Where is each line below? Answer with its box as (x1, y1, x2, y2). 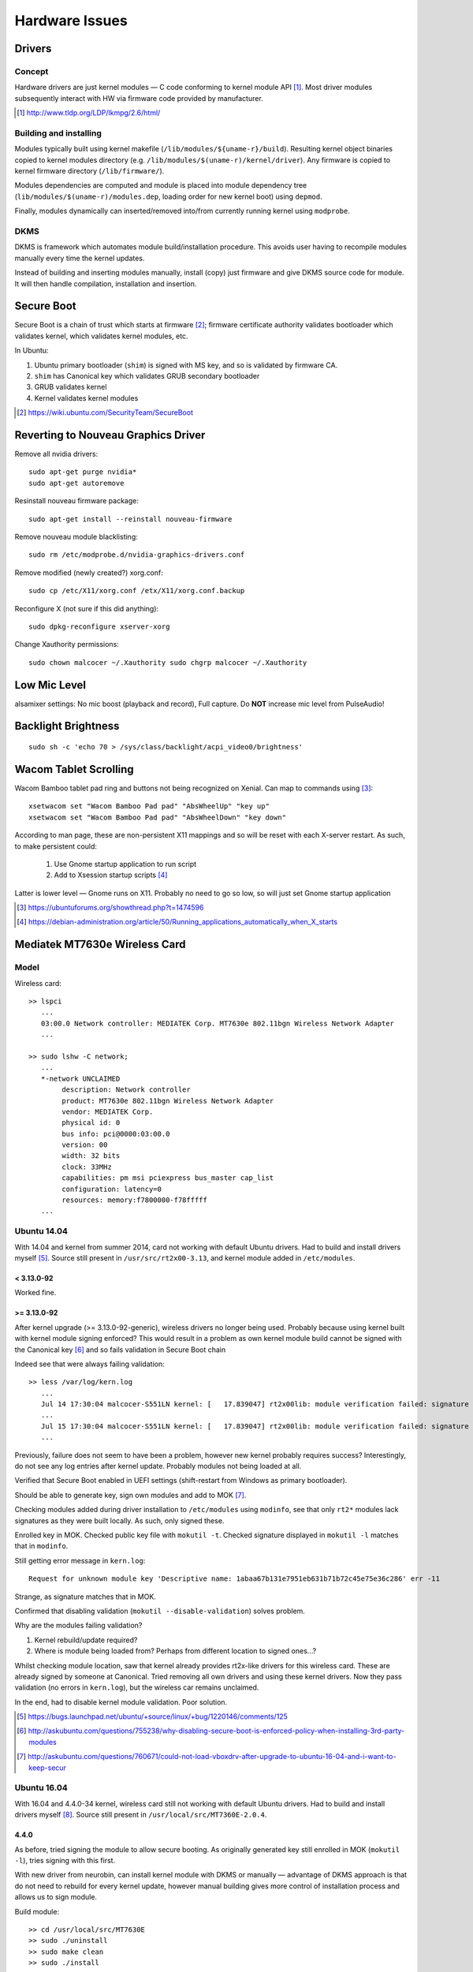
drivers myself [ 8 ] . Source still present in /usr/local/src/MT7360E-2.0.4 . (14, 1810, 267, 1820)
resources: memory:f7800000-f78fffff (61, 1196, 208, 1204)
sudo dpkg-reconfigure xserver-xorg (28, 622, 170, 631)
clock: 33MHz (61, 1162, 112, 1171)
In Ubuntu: (14, 345, 49, 355)
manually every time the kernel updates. (14, 253, 145, 263)
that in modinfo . (14, 1541, 69, 1551)
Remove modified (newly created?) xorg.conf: (14, 568, 163, 577)
